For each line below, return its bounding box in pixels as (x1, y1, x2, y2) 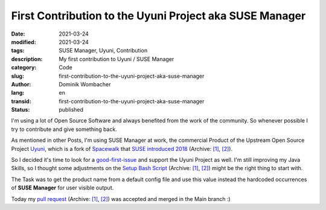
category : (11, 64, 37, 71)
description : (11, 55, 43, 63)
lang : (11, 89, 25, 97)
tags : (11, 47, 25, 54)
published (59, 106, 84, 113)
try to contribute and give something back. (11, 126, 117, 133)
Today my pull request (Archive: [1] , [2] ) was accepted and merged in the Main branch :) (11, 195, 231, 202)
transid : (11, 97, 31, 105)
